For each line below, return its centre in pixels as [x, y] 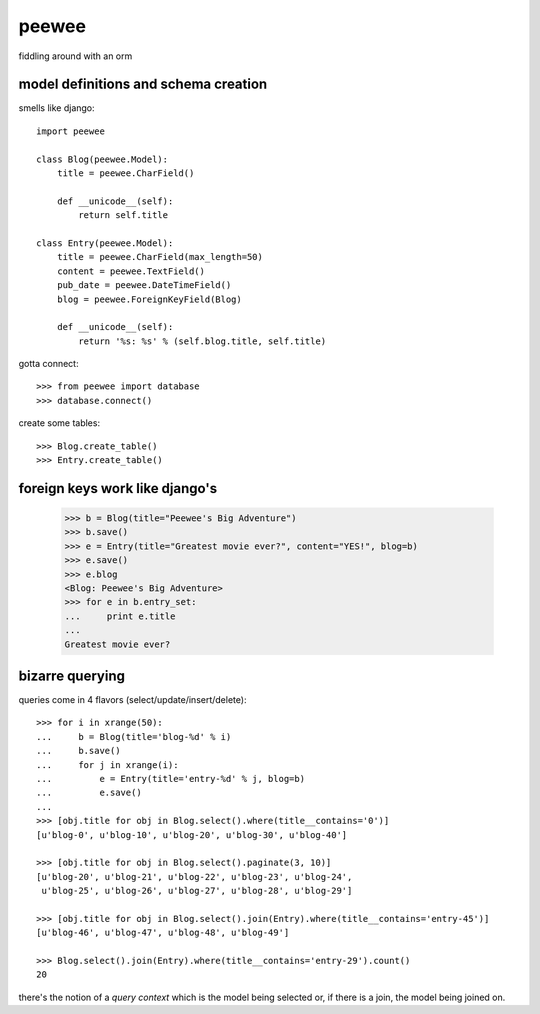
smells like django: [56, 108]
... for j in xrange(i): [107, 764]
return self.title [123, 215]
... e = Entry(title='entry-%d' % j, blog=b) [170, 779]
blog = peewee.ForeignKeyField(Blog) [149, 299]
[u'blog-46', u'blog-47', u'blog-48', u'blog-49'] [163, 933]
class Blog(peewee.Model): [102, 159]
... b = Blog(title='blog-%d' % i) [134, 736]
